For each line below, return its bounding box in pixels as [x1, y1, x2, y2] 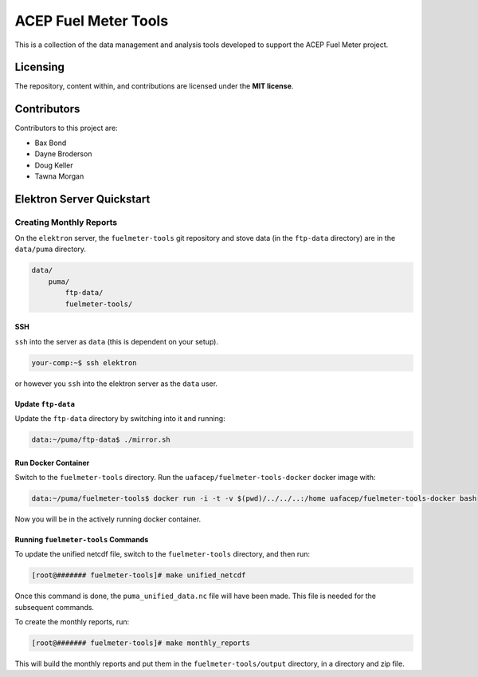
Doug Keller [34, 160, 73, 170]
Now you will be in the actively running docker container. [14, 514, 202, 524]
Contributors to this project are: [14, 124, 119, 133]
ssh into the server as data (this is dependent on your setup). [14, 337, 219, 346]
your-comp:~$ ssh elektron [31, 358, 137, 367]
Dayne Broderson [34, 149, 92, 159]
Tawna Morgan [34, 171, 84, 181]
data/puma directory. [14, 244, 87, 254]
